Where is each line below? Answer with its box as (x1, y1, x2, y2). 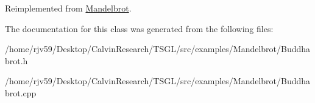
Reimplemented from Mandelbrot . (5, 2, 132, 14)
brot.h (5, 54, 28, 67)
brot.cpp (5, 86, 37, 99)
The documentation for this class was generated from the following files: (5, 22, 274, 35)
